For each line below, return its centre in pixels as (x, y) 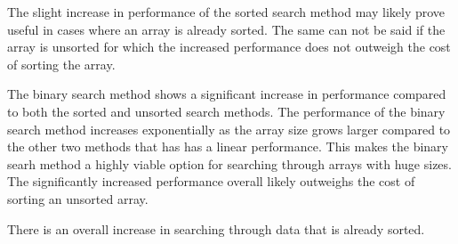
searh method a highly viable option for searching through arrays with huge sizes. (229, 163)
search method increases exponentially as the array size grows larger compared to (229, 129)
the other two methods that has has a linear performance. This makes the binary (228, 146)
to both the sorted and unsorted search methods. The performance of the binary (226, 111)
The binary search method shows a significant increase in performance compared (227, 94)
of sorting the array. (61, 64)
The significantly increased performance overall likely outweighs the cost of (211, 181)
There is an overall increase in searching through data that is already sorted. (216, 228)
